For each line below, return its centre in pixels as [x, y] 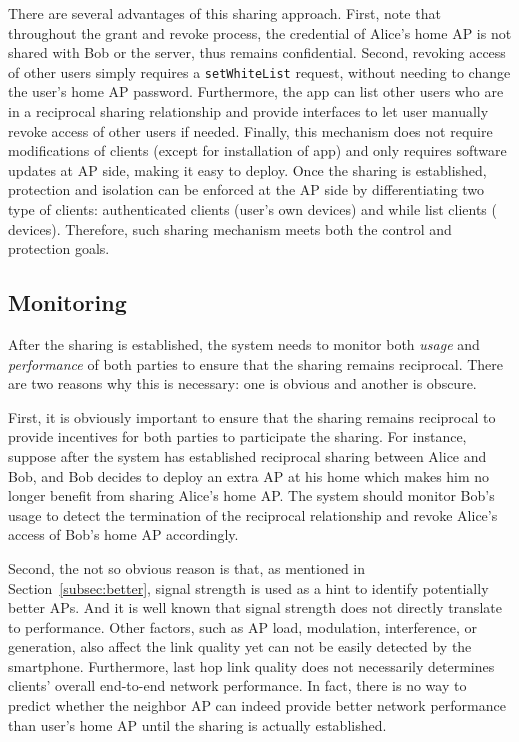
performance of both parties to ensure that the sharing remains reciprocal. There [255, 363]
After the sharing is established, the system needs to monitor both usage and [244, 343]
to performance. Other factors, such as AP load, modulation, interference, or [242, 626]
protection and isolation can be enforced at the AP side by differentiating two [246, 189]
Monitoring [67, 302]
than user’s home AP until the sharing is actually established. [197, 724]
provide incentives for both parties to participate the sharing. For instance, [237, 436]
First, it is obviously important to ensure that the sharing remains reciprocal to [252, 416]
